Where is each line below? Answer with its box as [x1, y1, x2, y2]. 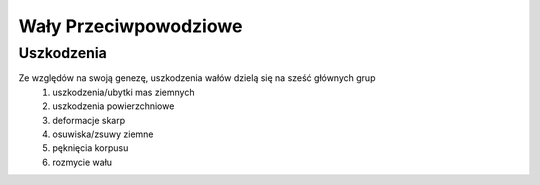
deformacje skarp [52, 114, 125, 126]
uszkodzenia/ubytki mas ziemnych [52, 86, 195, 98]
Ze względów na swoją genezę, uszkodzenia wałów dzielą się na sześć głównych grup [18, 72, 376, 84]
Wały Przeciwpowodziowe [18, 15, 243, 37]
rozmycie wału [52, 156, 113, 168]
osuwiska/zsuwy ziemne [52, 128, 154, 140]
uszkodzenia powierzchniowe [52, 100, 175, 112]
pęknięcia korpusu [52, 142, 129, 154]
